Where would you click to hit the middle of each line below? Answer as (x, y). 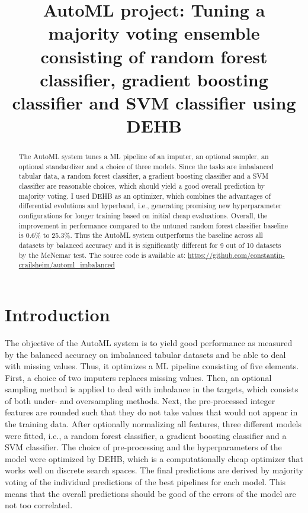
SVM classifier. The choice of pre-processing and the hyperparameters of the (143, 447)
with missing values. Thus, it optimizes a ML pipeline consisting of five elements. (152, 366)
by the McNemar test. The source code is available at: (102, 255)
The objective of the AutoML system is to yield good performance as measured (149, 342)
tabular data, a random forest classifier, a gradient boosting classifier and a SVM (144, 176)
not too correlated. (39, 505)
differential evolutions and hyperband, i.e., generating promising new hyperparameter (150, 206)
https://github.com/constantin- (236, 255)
